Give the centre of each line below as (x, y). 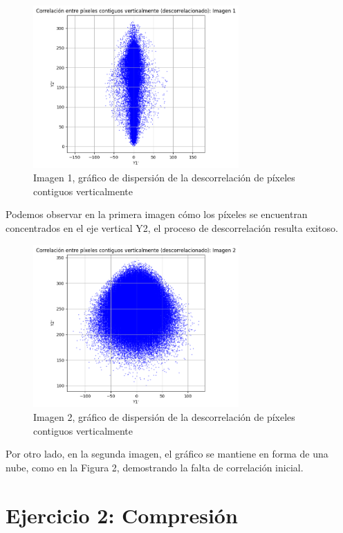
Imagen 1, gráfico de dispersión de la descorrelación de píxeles (164, 178)
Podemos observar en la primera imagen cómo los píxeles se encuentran (157, 214)
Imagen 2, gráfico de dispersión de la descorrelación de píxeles (164, 416)
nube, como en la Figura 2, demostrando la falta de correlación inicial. (155, 467)
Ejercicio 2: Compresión (122, 515)
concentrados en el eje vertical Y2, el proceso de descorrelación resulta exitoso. (172, 228)
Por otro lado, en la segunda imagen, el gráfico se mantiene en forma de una (167, 454)
